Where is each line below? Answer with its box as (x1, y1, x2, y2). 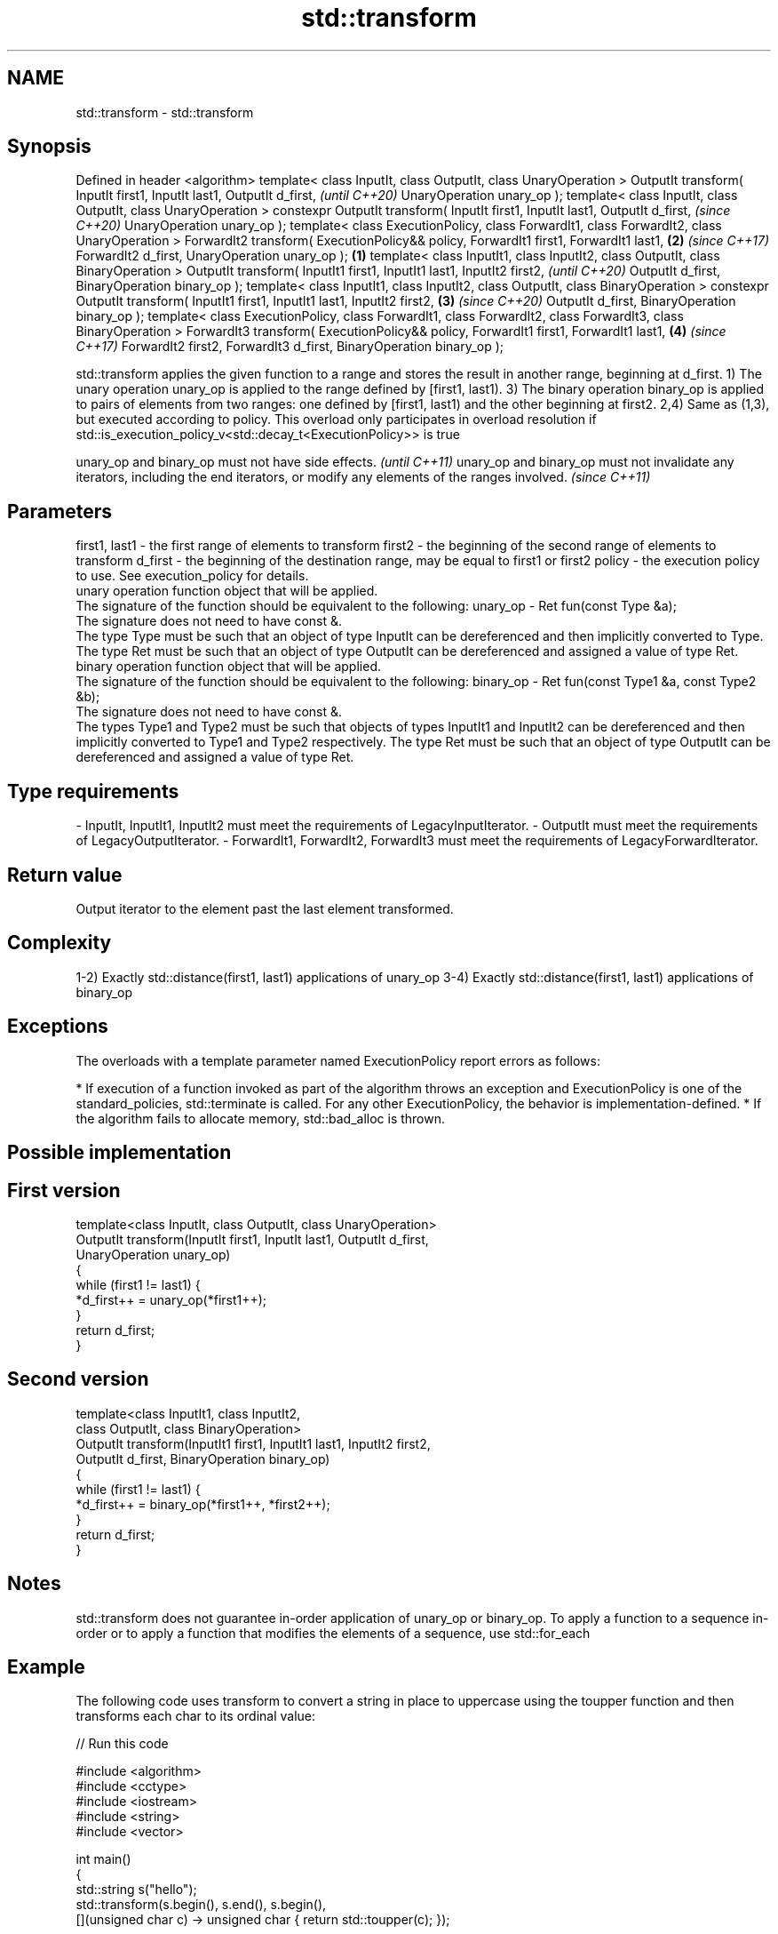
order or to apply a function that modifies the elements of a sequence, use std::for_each (75, 1625, 591, 1641)
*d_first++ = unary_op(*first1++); (75, 1291, 267, 1307)
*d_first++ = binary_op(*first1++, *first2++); (75, 1496, 330, 1512)
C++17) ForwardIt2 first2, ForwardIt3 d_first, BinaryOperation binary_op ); (75, 339, 504, 355)
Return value (7, 863, 123, 886)
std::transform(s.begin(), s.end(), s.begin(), (75, 1897, 327, 1913)
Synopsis (7, 135, 91, 158)
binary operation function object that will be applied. (75, 659, 381, 675)
